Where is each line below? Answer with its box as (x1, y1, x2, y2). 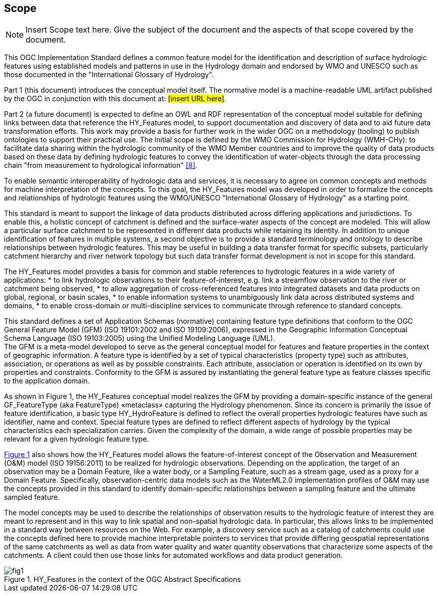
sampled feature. (4, 493, 60, 502)
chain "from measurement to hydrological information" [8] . (4, 161, 197, 170)
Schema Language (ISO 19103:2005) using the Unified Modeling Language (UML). (4, 334, 275, 343)
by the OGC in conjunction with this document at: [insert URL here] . (4, 94, 227, 103)
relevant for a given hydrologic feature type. (4, 435, 149, 444)
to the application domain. (4, 376, 90, 385)
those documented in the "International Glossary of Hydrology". (4, 70, 214, 79)
